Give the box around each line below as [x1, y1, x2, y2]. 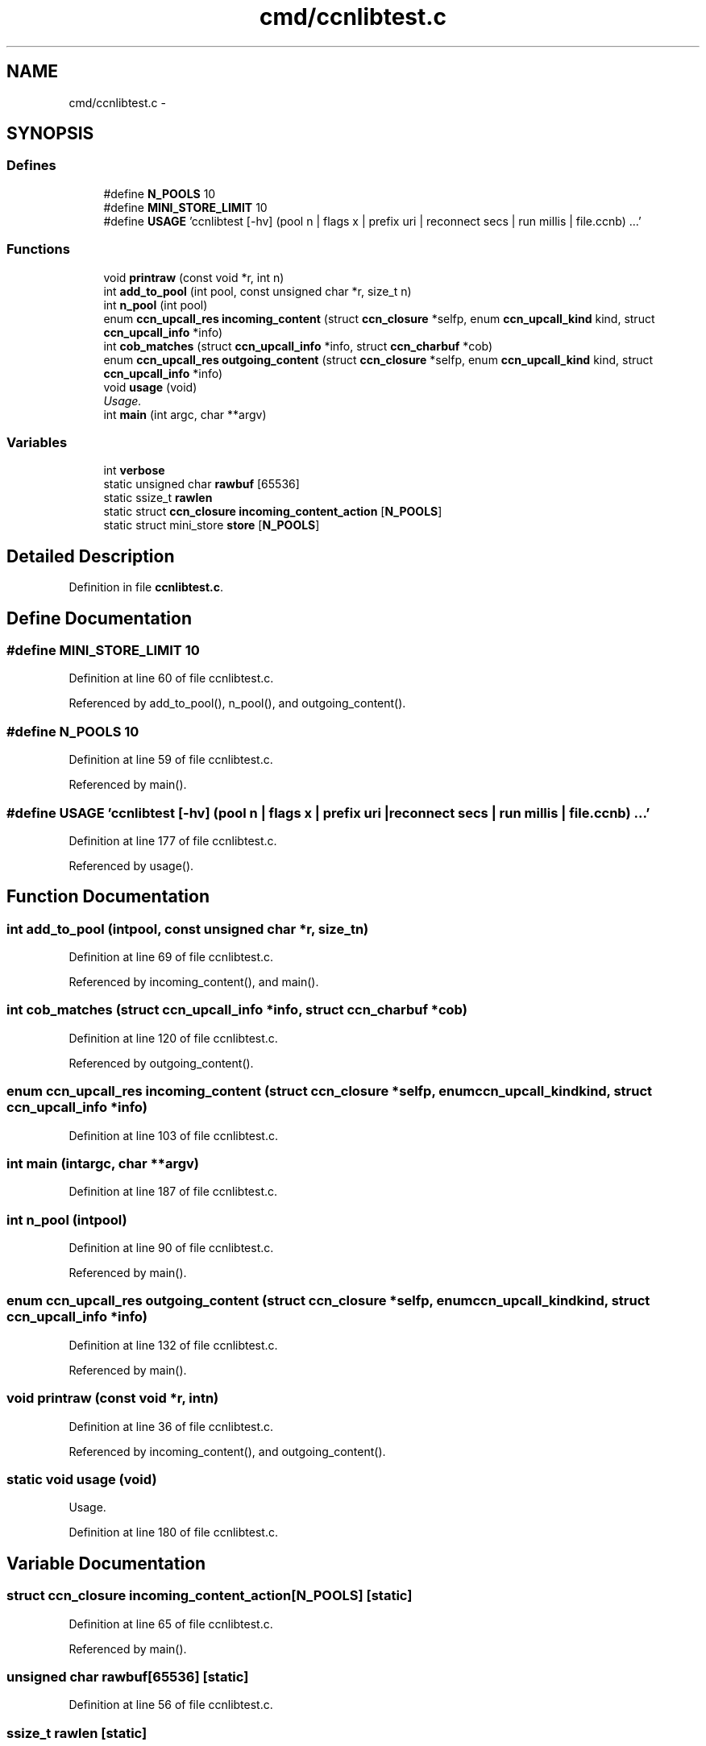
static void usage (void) [6, 1470, 157, 1487]
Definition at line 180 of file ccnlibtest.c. [69, 1525, 278, 1540]
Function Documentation [6, 886, 210, 907]
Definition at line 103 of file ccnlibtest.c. [69, 1128, 278, 1143]
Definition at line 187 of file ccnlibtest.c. [69, 1184, 278, 1199]
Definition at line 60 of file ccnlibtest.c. [69, 671, 274, 686]
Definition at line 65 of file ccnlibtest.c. [69, 1616, 273, 1631]
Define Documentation [6, 608, 192, 628]
